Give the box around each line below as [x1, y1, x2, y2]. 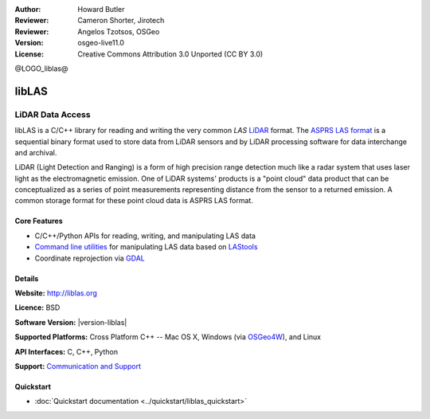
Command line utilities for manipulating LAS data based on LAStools [34, 242, 258, 252]
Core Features [14, 216, 63, 226]
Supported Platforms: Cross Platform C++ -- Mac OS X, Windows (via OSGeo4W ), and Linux [14, 332, 322, 342]
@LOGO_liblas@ [14, 64, 68, 73]
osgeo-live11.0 [77, 38, 125, 48]
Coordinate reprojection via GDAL [34, 253, 145, 263]
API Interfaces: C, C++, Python [14, 347, 119, 356]
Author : [14, 5, 41, 14]
